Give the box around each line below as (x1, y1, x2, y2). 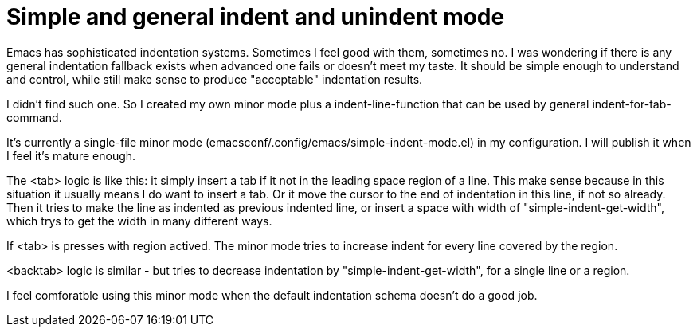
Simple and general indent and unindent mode (6, 3, 505, 30)
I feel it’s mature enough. (6, 148, 136, 163)
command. (6, 110, 62, 124)
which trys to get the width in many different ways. (6, 214, 272, 228)
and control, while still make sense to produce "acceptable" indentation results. (6, 72, 423, 86)
